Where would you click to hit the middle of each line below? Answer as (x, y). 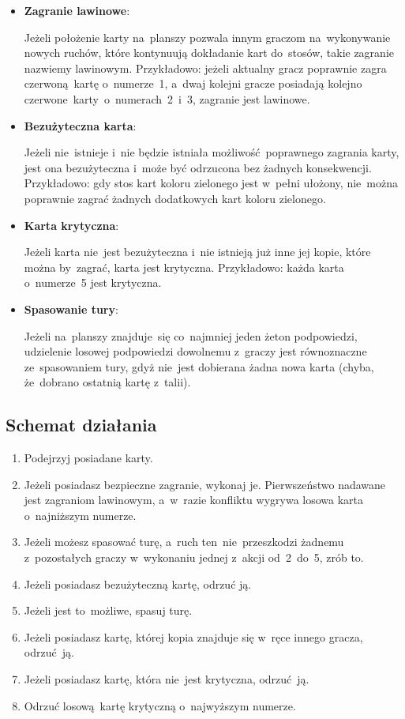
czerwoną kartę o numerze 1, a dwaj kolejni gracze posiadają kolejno (193, 83)
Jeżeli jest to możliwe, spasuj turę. (108, 610)
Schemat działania (81, 425)
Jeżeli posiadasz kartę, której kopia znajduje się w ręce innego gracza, (193, 636)
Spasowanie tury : (71, 309)
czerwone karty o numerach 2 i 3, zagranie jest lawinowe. (167, 98)
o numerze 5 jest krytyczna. (93, 282)
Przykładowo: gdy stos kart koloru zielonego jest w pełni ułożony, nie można (211, 183)
